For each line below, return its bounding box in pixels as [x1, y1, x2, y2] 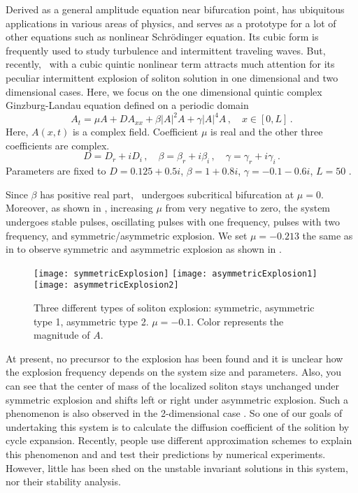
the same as [302, 228, 353, 242]
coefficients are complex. [6, 138, 110, 152]
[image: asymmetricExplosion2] [34, 280, 179, 290]
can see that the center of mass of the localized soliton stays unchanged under [6, 378, 339, 393]
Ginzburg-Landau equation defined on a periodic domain [6, 98, 249, 112]
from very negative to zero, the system [165, 200, 331, 215]
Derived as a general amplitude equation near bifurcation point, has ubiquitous [6, 2, 345, 16]
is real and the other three [210, 124, 323, 139]
